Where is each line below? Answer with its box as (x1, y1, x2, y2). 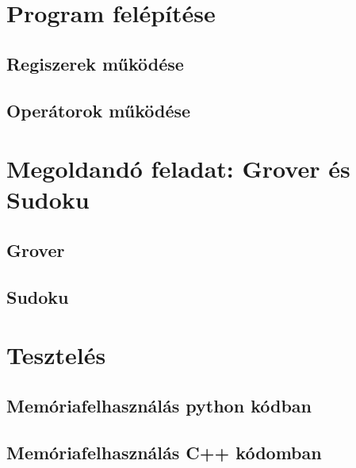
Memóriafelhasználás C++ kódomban (6, 439, 322, 464)
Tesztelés (6, 339, 106, 371)
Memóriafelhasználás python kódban (6, 393, 312, 417)
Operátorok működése (6, 98, 191, 122)
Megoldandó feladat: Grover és (6, 152, 350, 185)
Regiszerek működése (6, 51, 184, 75)
